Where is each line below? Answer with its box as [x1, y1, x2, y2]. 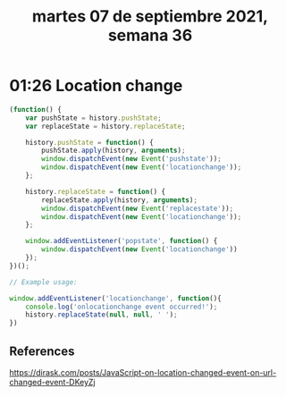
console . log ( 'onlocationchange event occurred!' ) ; [25, 302, 218, 311]
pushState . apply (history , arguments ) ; [41, 146, 186, 156]
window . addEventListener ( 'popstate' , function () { [25, 237, 218, 246]
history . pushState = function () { [25, 138, 154, 147]
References [9, 343, 75, 358]
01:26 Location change [9, 76, 183, 96]
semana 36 [107, 25, 193, 46]
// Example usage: [9, 277, 78, 287]
